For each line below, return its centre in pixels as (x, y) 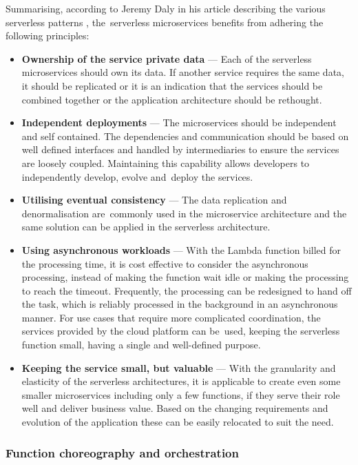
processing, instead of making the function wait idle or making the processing (185, 277)
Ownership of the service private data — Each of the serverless (167, 58)
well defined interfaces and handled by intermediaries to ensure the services (180, 149)
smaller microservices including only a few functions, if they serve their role (181, 394)
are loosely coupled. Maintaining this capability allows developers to (166, 162)
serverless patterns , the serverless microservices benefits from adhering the (165, 22)
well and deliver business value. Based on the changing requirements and (175, 408)
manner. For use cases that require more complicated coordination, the (171, 317)
